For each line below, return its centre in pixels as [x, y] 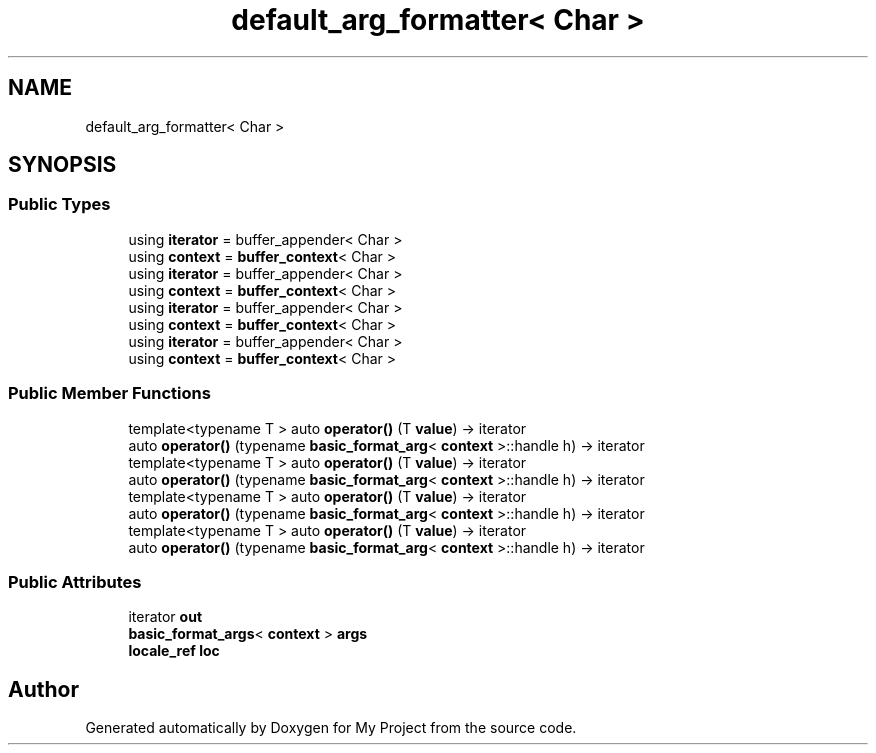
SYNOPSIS [62, 165]
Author [43, 689]
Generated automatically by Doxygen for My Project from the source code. [331, 728]
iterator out [165, 617]
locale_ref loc [174, 651]
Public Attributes [75, 581]
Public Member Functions [109, 393]
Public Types [59, 204]
